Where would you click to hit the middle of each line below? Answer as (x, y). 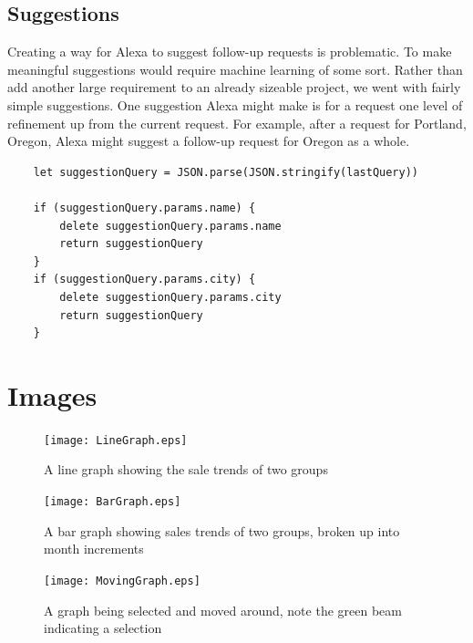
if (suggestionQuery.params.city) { (144, 280)
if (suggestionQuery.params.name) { (144, 207)
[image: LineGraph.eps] (116, 440)
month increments (94, 549)
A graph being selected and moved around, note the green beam (223, 610)
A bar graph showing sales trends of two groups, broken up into (222, 530)
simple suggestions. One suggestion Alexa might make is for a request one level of (235, 104)
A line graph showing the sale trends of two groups (186, 469)
